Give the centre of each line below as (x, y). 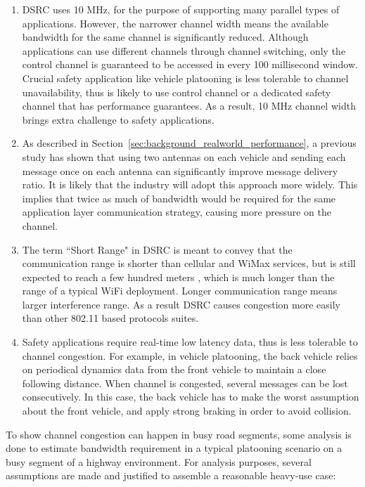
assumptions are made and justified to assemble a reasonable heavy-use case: (171, 475)
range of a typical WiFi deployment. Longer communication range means (180, 291)
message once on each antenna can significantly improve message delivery (180, 170)
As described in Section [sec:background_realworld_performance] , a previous (189, 143)
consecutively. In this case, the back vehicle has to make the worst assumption (191, 397)
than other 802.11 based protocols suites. (110, 318)
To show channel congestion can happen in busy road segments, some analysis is (179, 434)
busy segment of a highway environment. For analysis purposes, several (159, 461)
